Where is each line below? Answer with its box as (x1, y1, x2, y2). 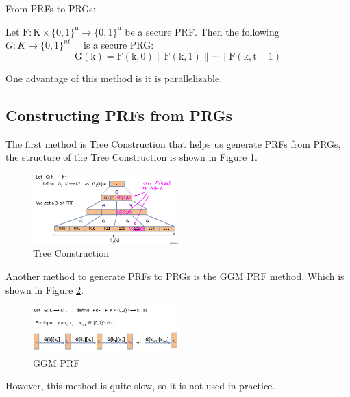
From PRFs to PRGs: (5, 1, 96, 15)
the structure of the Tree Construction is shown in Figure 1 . (5, 150, 258, 164)
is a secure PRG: (83, 38, 154, 52)
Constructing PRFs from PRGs (5, 104, 233, 125)
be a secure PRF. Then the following (125, 24, 279, 38)
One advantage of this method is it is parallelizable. (5, 71, 223, 85)
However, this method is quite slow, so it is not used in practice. (5, 379, 275, 393)
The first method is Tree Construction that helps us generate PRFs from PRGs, (5, 136, 341, 151)
